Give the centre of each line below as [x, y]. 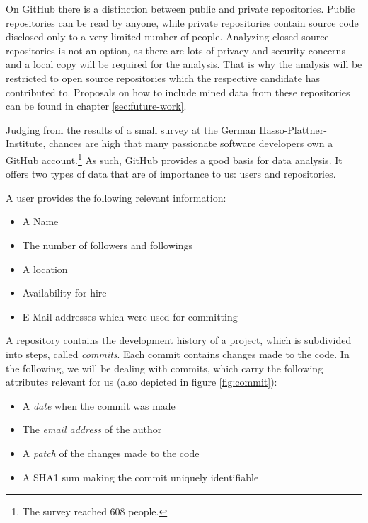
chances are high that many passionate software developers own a [191, 143]
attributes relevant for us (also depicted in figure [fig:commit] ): [142, 382]
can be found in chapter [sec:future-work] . [96, 106]
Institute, [26, 143]
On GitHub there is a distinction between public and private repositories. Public [180, 8]
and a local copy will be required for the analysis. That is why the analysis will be [184, 64]
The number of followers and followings [107, 245]
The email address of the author [92, 429]
